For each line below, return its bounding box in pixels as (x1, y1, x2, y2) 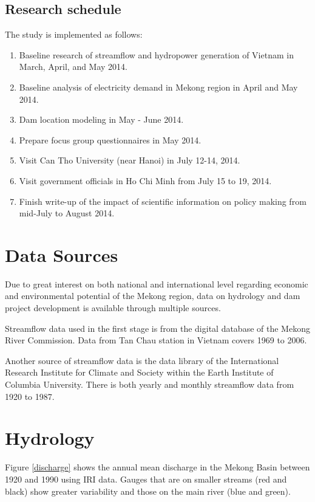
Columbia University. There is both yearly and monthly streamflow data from (5, 378, 294, 391)
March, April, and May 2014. (19, 60, 128, 73)
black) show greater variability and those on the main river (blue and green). (5, 484, 291, 497)
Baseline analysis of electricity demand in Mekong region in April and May (19, 80, 298, 93)
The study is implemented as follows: (5, 28, 143, 41)
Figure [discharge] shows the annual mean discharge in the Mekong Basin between (5, 461, 310, 473)
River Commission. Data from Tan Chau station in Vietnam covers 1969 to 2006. (5, 334, 307, 346)
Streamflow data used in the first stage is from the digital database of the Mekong (5, 321, 310, 334)
